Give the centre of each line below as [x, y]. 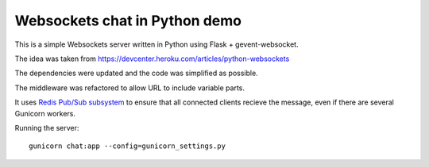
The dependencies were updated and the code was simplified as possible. [136, 73]
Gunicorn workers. [45, 113]
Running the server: [47, 127]
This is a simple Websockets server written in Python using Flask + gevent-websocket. [157, 44]
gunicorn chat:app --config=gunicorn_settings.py [128, 146]
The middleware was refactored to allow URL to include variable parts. [130, 88]
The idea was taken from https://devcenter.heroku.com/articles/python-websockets [152, 59]
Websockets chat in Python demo [128, 21]
